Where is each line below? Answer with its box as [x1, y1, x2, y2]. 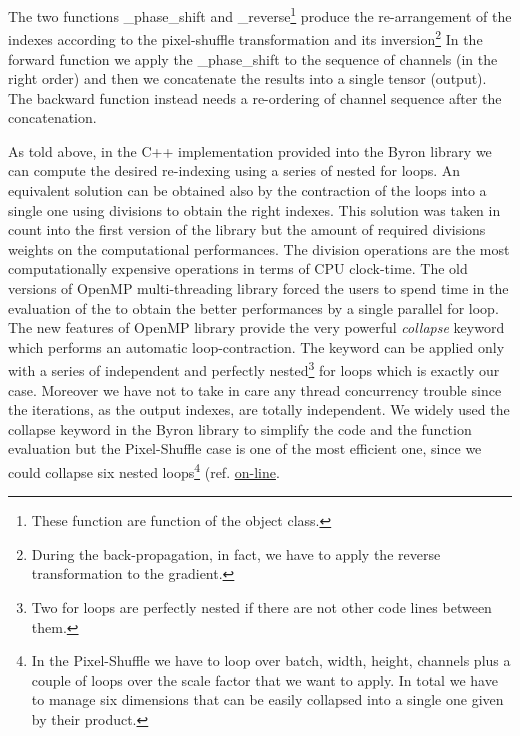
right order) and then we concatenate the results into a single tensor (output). [8, 68, 487, 89]
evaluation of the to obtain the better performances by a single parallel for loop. [8, 297, 499, 318]
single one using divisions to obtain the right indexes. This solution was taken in [8, 199, 501, 220]
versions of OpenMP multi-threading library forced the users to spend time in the [8, 278, 509, 299]
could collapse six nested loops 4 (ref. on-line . [8, 459, 280, 482]
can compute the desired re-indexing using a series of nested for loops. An [8, 160, 461, 181]
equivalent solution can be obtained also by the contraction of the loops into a [8, 180, 487, 201]
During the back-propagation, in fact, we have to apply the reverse [31, 543, 441, 564]
